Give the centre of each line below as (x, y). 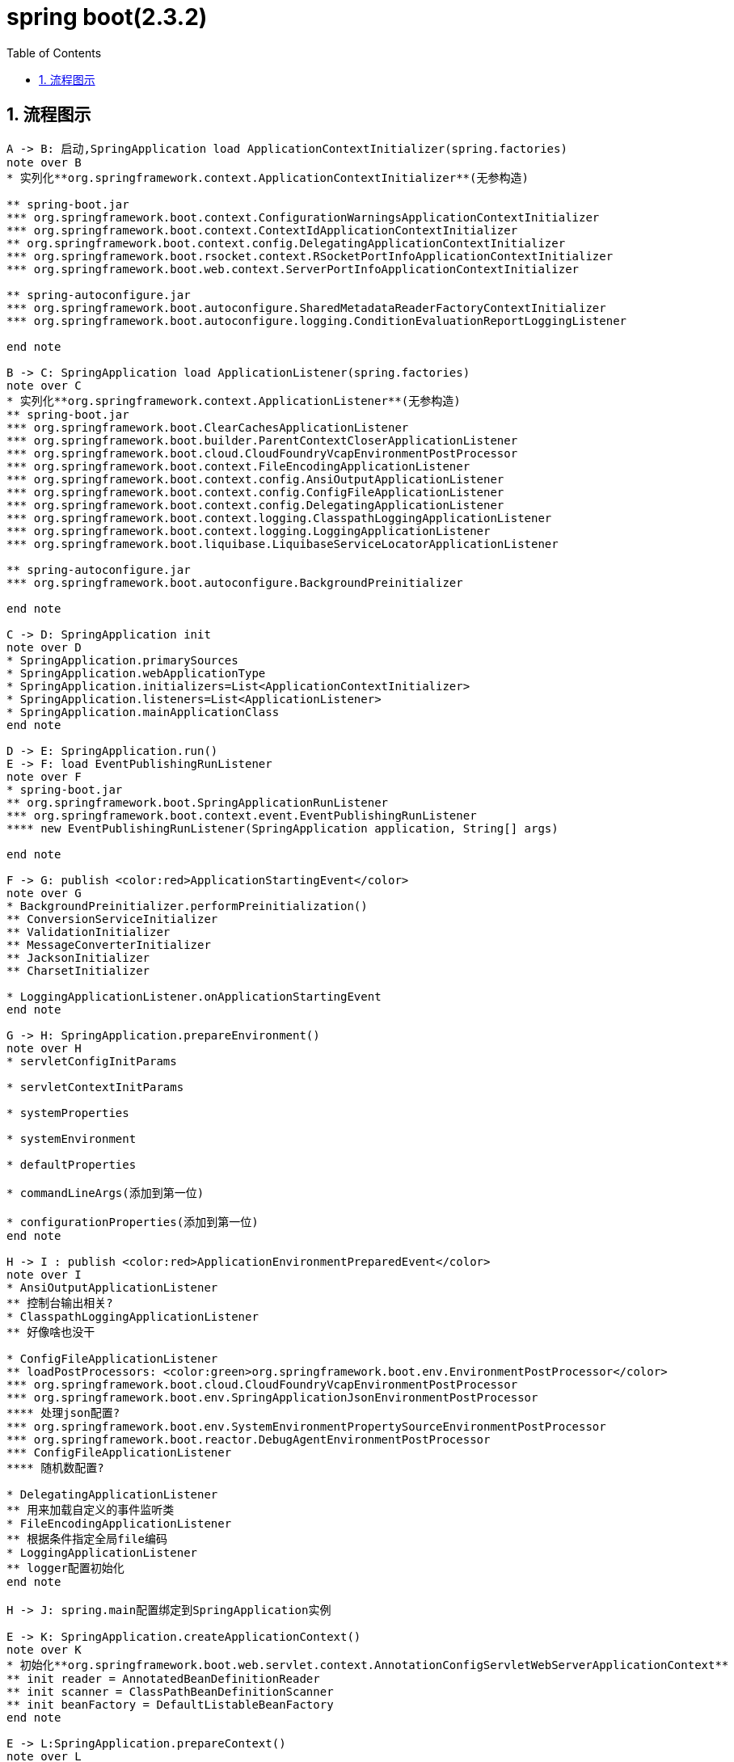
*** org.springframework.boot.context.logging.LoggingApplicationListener (249, 531)
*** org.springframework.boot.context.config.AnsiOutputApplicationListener (255, 479)
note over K (44, 1649)
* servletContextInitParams (95, 1087)
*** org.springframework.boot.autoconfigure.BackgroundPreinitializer (235, 582)
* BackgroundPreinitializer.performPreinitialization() (187, 906)
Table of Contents (54, 53)
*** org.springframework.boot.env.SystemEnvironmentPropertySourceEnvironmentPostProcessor (306, 1426)
